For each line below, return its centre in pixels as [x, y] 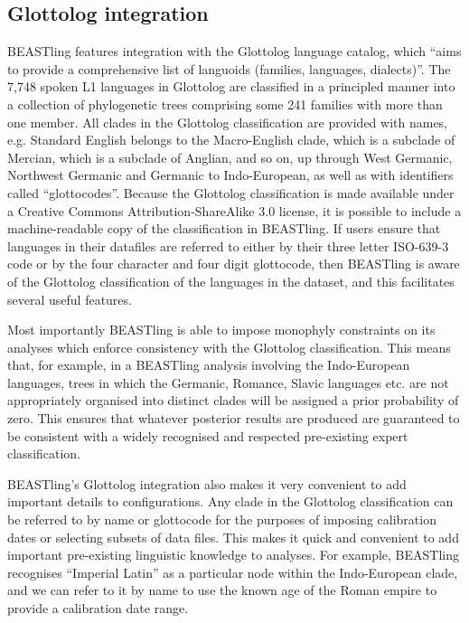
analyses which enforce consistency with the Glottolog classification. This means [229, 347]
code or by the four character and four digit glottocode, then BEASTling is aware [234, 264]
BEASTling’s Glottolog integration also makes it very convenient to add [207, 483]
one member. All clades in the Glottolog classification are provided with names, [228, 122]
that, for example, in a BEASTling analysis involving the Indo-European [209, 365]
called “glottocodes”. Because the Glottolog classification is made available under [231, 192]
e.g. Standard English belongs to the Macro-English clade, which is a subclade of [231, 140]
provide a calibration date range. [98, 608]
